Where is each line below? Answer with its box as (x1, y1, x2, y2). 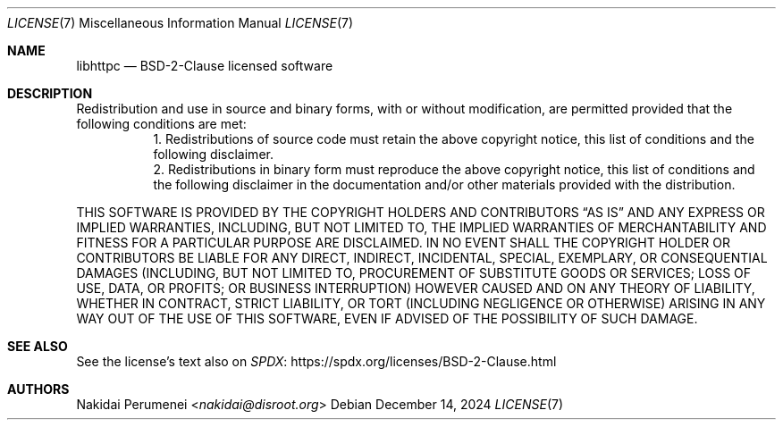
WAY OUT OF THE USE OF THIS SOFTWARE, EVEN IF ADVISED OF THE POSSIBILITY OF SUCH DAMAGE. (76, 311, 698, 326)
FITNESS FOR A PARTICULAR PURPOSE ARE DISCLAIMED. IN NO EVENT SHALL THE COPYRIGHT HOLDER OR (76, 235, 730, 250)
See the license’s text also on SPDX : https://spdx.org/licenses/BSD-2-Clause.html (76, 354, 557, 369)
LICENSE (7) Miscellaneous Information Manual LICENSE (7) (7, 15, 354, 30)
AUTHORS (7, 381, 70, 397)
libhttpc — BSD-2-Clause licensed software (76, 58, 333, 73)
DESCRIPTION (7, 86, 93, 101)
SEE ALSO (7, 339, 68, 354)
